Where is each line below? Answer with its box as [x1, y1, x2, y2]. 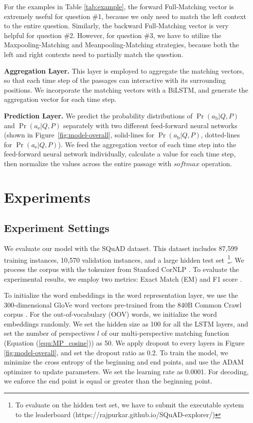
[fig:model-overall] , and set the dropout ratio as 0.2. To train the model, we [4, 347, 228, 357]
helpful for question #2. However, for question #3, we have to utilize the [4, 30, 221, 40]
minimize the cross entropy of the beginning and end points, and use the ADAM [4, 357, 244, 367]
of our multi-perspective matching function [101, 328, 229, 338]
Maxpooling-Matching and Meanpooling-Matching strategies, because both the [4, 39, 239, 50]
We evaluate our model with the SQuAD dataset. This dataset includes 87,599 [4, 243, 238, 253]
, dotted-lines [200, 130, 240, 140]
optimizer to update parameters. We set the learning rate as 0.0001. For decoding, [4, 366, 249, 376]
